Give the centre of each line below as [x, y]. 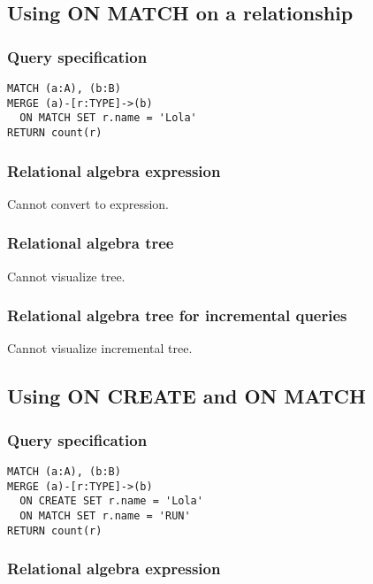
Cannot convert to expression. [88, 203]
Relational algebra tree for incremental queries [177, 315]
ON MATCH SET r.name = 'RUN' [105, 516]
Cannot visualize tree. [66, 276]
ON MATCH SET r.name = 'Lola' [108, 118]
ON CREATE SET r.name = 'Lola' [111, 501]
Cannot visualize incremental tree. [100, 348]
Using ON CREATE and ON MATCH [186, 396]
